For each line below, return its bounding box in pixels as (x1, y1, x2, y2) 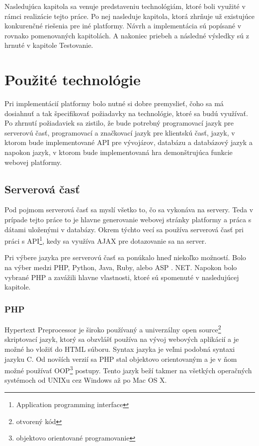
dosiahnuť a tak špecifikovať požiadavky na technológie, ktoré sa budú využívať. (4, 108, 248, 118)
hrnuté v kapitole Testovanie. (4, 40, 93, 50)
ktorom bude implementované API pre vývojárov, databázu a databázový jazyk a (4, 137, 253, 148)
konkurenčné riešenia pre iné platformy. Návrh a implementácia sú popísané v (4, 20, 242, 31)
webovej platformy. (4, 156, 62, 167)
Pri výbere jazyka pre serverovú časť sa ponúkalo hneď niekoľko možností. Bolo (4, 252, 246, 263)
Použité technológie (4, 69, 141, 90)
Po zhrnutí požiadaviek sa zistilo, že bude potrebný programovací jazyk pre (4, 118, 234, 128)
